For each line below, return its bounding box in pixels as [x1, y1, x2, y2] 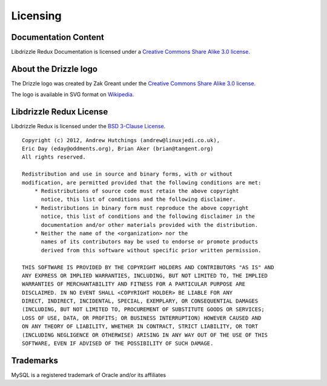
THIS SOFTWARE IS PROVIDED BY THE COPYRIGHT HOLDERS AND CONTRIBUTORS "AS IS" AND [22, 264, 274, 270]
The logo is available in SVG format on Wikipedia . [11, 91, 134, 98]
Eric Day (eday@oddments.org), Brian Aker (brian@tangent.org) [22, 145, 214, 152]
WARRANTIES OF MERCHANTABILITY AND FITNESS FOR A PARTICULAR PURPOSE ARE [22, 281, 246, 287]
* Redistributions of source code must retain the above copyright [34, 188, 239, 194]
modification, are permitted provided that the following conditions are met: [22, 179, 262, 186]
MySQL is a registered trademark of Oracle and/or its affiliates [11, 371, 167, 378]
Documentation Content [11, 32, 104, 42]
